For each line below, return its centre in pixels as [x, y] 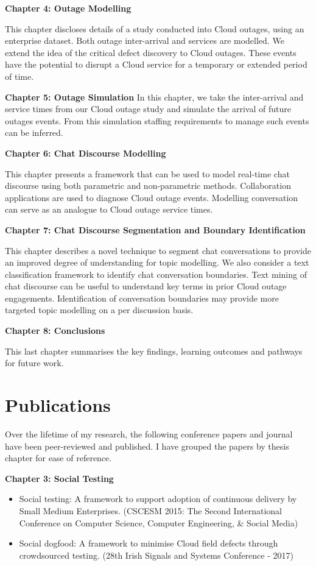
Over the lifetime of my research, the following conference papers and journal [149, 433]
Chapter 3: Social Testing [59, 478]
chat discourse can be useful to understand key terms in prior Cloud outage [146, 286]
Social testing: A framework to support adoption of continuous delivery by [158, 499]
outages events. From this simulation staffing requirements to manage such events [157, 120]
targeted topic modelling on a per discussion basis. [99, 310]
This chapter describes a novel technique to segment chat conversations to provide [158, 250]
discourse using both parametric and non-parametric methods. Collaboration [148, 186]
